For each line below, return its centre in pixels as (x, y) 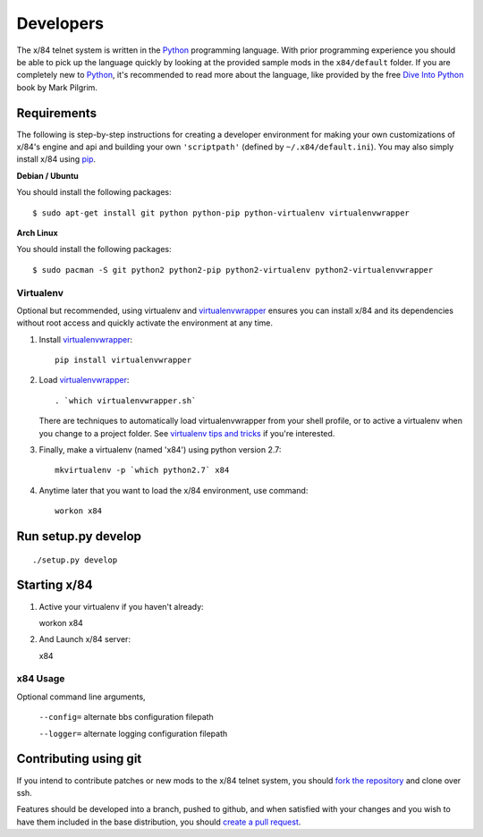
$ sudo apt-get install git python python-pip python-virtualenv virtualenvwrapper (221, 213)
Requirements (57, 113)
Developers (60, 23)
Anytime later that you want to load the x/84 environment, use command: (174, 490)
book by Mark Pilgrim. (57, 87)
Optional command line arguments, (81, 697)
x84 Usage (41, 679)
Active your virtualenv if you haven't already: (122, 606)
